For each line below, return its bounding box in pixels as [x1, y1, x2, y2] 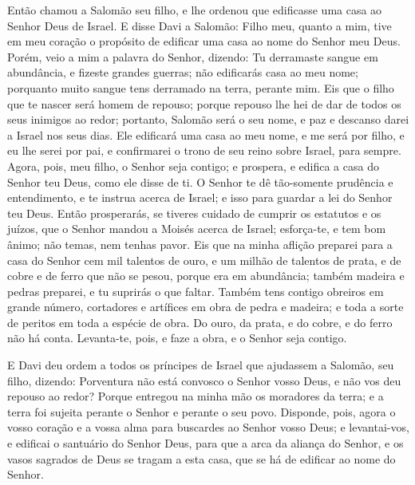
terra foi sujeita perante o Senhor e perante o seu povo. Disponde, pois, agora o [7, 403, 396, 420]
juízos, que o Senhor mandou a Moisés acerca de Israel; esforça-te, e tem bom [7, 220, 386, 237]
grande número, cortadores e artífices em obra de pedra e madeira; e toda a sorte [7, 298, 404, 315]
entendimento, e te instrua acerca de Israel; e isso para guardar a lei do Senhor [7, 189, 393, 206]
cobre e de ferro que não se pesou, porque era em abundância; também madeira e [7, 267, 405, 284]
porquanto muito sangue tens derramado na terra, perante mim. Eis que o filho [7, 79, 394, 96]
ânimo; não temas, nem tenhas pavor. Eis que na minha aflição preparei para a [7, 235, 393, 252]
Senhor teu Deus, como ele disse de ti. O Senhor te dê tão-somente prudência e [7, 173, 393, 190]
